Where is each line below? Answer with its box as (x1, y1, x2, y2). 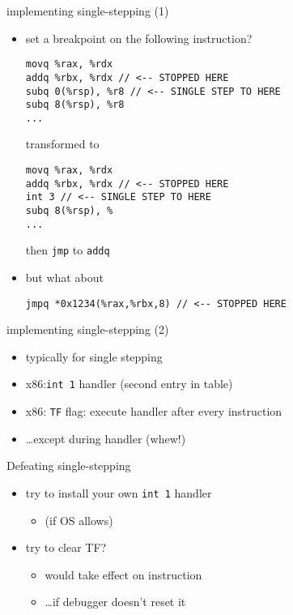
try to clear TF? (25, 539, 107, 556)
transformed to (25, 135, 100, 152)
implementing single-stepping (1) (6, 2, 169, 19)
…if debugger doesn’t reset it (45, 593, 186, 610)
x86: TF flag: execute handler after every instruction (25, 403, 282, 420)
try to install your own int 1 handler (25, 484, 212, 501)
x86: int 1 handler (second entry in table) (25, 375, 233, 392)
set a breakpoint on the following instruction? (25, 29, 253, 46)
